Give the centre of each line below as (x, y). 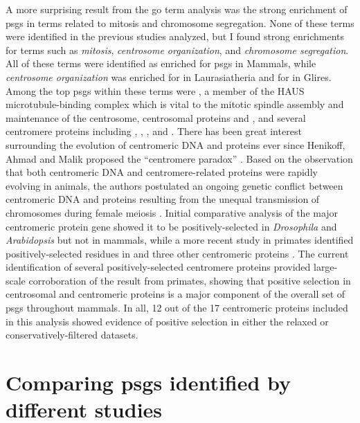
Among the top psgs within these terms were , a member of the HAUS (155, 90)
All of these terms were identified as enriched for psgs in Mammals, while (161, 63)
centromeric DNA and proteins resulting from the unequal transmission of (163, 199)
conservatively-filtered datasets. (72, 335)
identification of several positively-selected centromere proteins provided (158, 267)
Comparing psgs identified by (148, 382)
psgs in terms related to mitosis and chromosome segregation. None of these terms (180, 22)
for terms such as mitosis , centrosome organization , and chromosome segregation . (177, 49)
